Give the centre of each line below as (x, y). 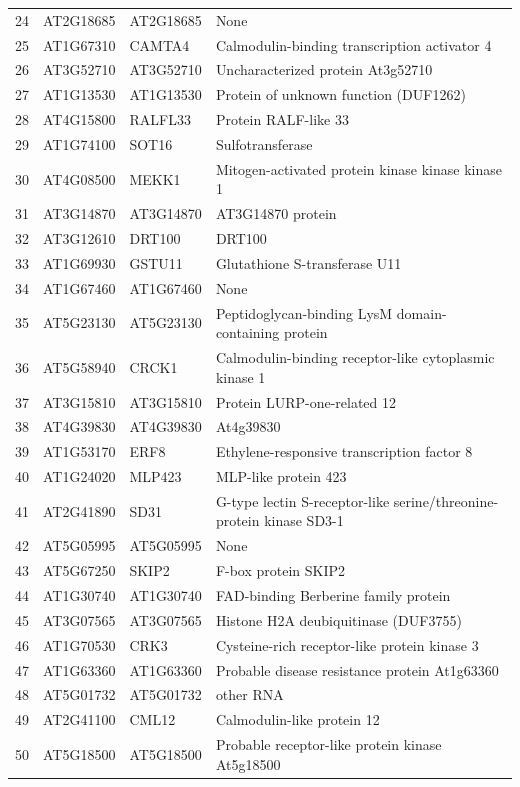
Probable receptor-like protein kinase (328, 744)
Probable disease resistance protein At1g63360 (357, 669)
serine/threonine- (446, 500)
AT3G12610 (79, 238)
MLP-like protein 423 (281, 476)
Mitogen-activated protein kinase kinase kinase (358, 168)
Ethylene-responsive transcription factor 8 (344, 451)
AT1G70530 (79, 644)
